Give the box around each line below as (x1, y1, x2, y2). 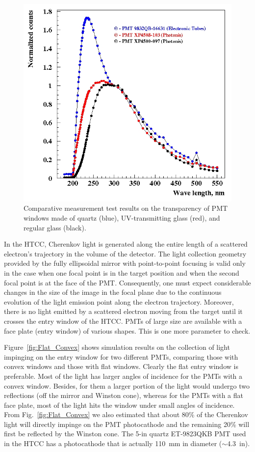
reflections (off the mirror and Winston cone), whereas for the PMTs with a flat (4, 390, 244, 400)
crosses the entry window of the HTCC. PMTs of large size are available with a (4, 315, 242, 326)
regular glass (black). (24, 222, 86, 232)
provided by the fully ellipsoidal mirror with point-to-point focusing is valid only (4, 258, 246, 268)
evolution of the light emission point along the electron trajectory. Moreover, (4, 296, 234, 307)
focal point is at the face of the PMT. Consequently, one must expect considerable (4, 277, 251, 287)
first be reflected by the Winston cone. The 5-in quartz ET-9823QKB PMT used (4, 428, 246, 439)
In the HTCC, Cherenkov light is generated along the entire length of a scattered (4, 239, 248, 249)
